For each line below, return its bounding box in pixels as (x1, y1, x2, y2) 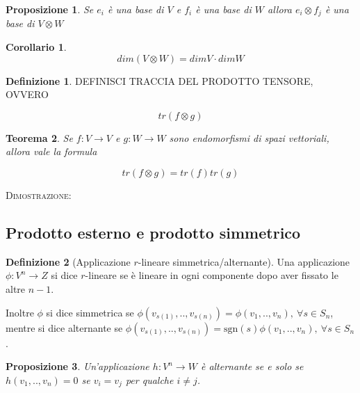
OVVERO (6, 87, 49, 102)
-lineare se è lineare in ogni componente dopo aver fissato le (85, 268, 338, 282)
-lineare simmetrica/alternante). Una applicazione (138, 254, 350, 268)
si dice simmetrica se (46, 305, 134, 319)
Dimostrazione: (6, 188, 72, 202)
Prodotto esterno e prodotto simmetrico (6, 222, 301, 243)
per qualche (125, 372, 174, 387)
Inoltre (6, 305, 34, 319)
